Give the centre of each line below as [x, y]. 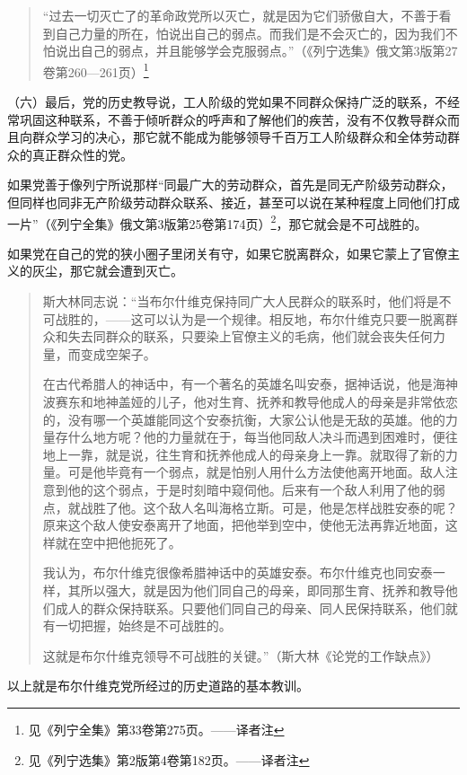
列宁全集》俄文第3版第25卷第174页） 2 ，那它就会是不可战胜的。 [242, 222]
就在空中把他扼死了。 [118, 542]
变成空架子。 [118, 353]
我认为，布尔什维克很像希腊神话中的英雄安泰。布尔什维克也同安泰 [238, 572]
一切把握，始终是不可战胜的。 [143, 625]
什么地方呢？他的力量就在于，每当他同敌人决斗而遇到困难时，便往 [263, 437]
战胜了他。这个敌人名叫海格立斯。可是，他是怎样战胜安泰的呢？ [269, 507]
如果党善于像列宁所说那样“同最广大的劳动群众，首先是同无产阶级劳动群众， [230, 185]
